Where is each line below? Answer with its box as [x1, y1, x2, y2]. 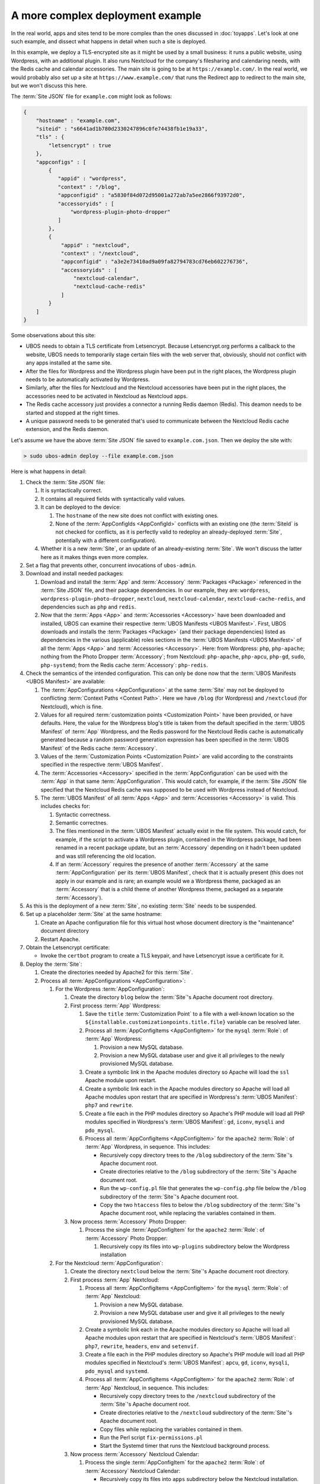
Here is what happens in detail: [11, 468, 87, 475]
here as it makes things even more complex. [40, 553, 148, 560]
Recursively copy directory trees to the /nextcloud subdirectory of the [100, 1393, 276, 1400]
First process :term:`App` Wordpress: [70, 1002, 161, 1009]
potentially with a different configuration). [55, 537, 157, 544]
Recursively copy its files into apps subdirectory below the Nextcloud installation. [100, 1475, 299, 1482]
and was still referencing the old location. [55, 852, 156, 860]
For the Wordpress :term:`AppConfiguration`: [55, 985, 165, 992]
